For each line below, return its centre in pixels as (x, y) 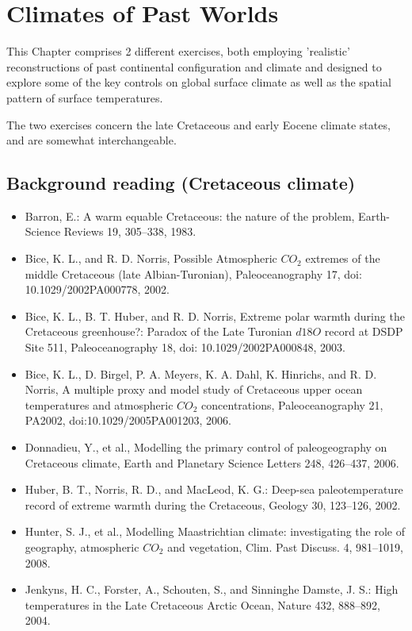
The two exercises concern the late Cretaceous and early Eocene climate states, (198, 124)
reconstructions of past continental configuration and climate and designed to (194, 66)
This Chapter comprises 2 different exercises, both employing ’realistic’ (178, 51)
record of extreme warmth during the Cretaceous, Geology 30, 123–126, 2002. (213, 504)
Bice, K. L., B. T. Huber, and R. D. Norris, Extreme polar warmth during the (215, 315)
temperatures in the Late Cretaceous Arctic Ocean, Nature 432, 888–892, (202, 604)
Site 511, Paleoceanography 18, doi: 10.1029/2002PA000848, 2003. (185, 347)
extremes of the (343, 258)
